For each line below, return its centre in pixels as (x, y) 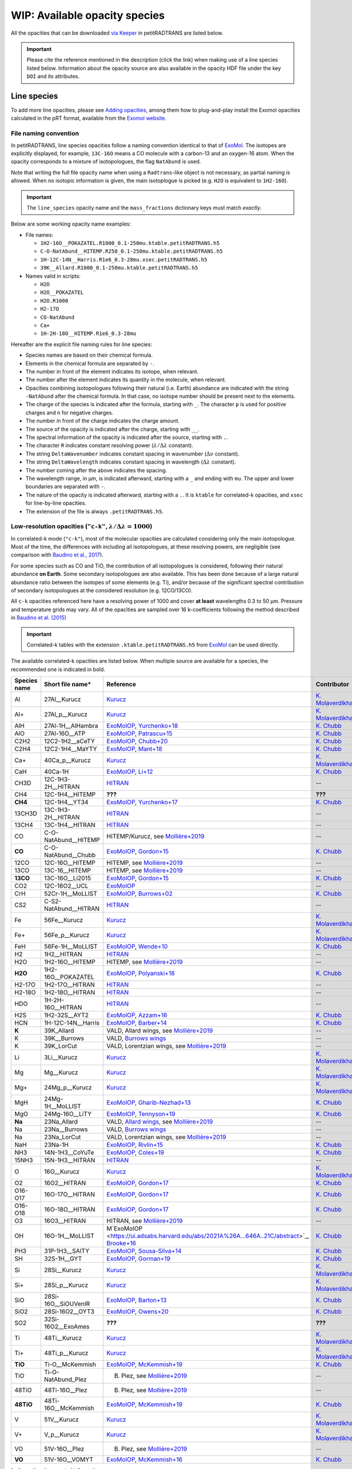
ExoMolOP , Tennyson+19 (141, 1114)
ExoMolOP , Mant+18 (134, 749)
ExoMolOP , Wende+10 (137, 947)
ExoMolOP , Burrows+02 (140, 894)
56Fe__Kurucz (64, 920)
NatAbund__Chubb (70, 855)
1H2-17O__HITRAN (70, 985)
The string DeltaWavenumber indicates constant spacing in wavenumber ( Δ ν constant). (133, 454)
